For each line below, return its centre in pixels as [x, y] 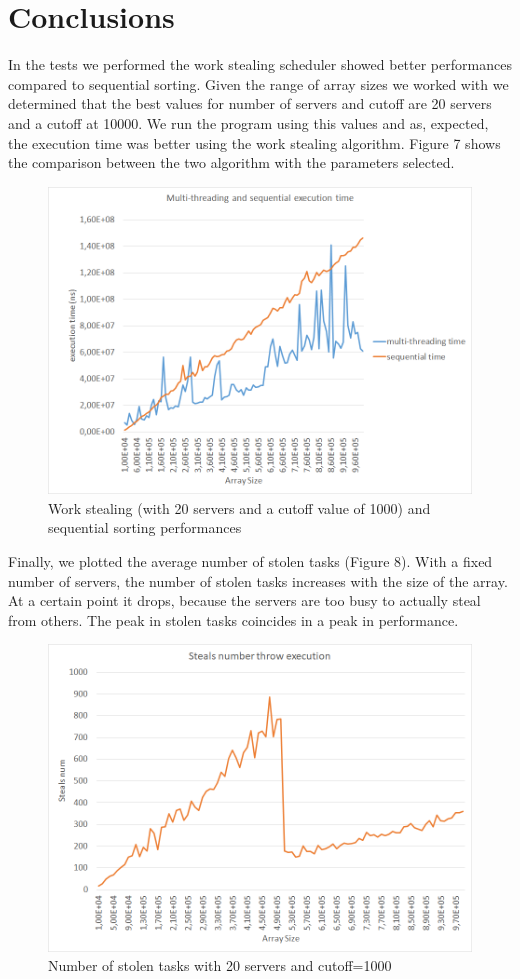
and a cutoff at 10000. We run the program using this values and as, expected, [248, 122]
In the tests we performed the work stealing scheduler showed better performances [260, 64]
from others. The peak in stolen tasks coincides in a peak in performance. [233, 619]
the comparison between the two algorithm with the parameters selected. [231, 162]
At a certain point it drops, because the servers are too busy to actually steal [244, 600]
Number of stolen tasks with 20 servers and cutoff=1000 [220, 965]
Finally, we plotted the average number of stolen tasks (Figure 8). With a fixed [250, 560]
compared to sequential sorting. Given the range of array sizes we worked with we [258, 83]
